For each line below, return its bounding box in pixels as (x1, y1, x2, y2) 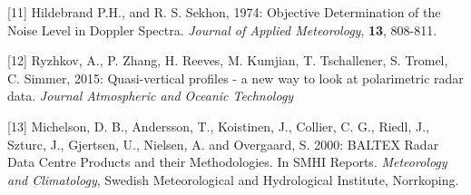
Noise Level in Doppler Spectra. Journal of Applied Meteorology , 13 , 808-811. (7, 20, 437, 39)
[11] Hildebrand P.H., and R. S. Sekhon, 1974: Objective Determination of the (7, 3, 441, 21)
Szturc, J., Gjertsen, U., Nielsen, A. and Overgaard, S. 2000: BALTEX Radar (7, 134, 439, 153)
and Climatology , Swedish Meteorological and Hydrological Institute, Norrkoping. (7, 170, 459, 189)
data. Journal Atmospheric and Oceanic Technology (7, 86, 294, 105)
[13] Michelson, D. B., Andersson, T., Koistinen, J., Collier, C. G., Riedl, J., (7, 116, 430, 135)
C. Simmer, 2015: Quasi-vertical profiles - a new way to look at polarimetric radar (7, 68, 464, 87)
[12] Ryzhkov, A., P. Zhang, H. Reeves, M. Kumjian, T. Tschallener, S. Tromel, (7, 51, 448, 70)
